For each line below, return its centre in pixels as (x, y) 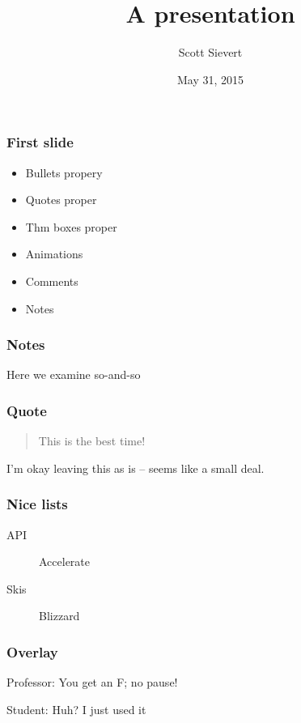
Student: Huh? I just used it (76, 709)
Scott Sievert (210, 52)
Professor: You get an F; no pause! (92, 682)
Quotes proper (61, 200)
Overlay (32, 651)
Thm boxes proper (71, 226)
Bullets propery (64, 172)
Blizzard (59, 616)
